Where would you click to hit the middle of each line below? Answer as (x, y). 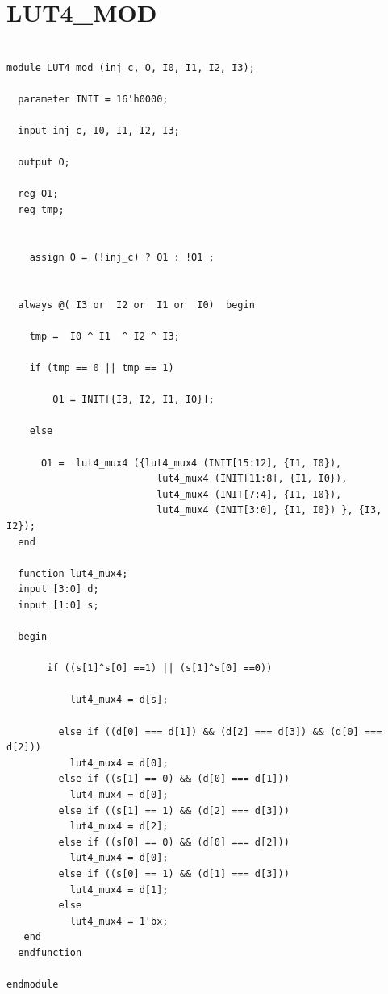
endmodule (33, 985)
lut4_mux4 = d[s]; (119, 700)
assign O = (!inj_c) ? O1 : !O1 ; (122, 257)
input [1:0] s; (58, 605)
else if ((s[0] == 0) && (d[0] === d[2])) (174, 842)
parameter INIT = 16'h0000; (93, 99)
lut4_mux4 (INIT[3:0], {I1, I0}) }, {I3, (269, 510)
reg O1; (38, 194)
